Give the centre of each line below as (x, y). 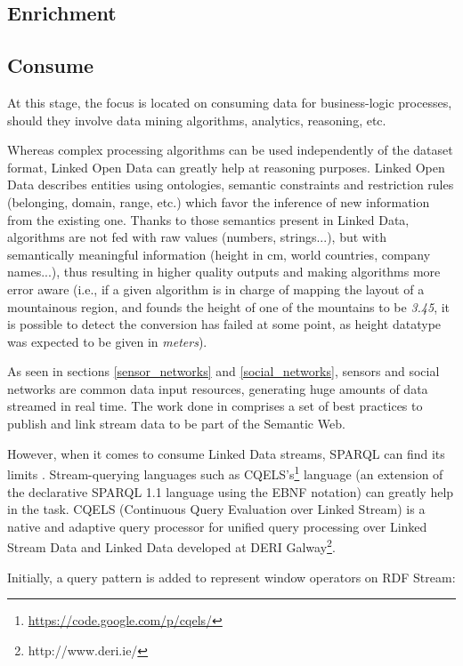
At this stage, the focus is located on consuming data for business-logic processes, (230, 102)
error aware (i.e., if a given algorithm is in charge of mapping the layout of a (216, 289)
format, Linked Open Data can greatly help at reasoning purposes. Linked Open (226, 167)
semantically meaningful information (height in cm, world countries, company (219, 254)
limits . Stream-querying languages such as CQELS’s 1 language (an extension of (225, 473)
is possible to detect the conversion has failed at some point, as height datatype (224, 324)
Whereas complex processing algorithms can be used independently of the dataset (230, 150)
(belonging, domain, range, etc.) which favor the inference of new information (219, 201)
